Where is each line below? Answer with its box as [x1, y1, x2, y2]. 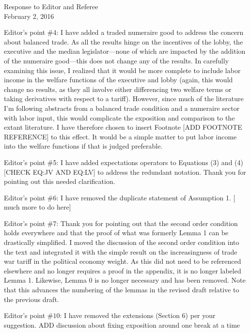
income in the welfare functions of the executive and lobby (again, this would [4, 75, 233, 85]
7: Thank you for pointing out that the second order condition [53, 218, 238, 228]
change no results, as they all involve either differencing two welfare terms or [4, 84, 232, 94]
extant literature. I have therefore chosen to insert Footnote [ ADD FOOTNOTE [4, 122, 242, 132]
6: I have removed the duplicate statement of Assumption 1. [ [53, 192, 235, 202]
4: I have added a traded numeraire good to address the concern [53, 27, 244, 37]
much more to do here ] [4, 202, 71, 212]
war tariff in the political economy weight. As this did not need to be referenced [4, 256, 241, 266]
